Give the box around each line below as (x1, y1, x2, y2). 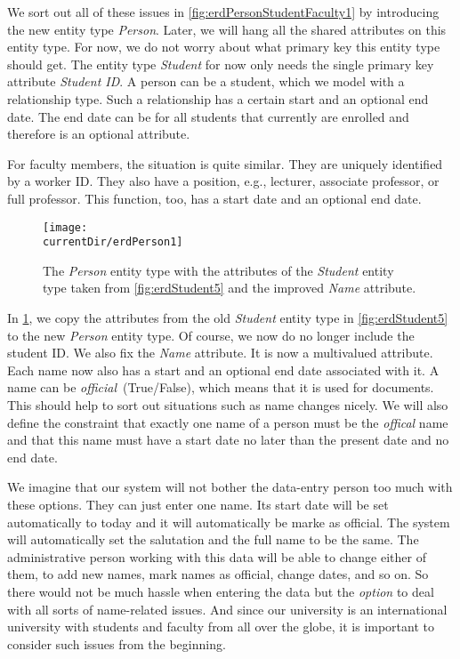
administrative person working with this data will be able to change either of (7, 547, 426, 566)
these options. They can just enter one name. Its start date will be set (7, 494, 389, 513)
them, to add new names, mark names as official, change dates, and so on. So (7, 565, 429, 583)
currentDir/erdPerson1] (43, 236, 183, 249)
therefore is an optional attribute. (7, 125, 190, 143)
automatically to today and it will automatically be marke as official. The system (7, 512, 450, 531)
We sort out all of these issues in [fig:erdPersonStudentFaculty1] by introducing (7, 3, 440, 20)
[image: (43, 221, 88, 234)
